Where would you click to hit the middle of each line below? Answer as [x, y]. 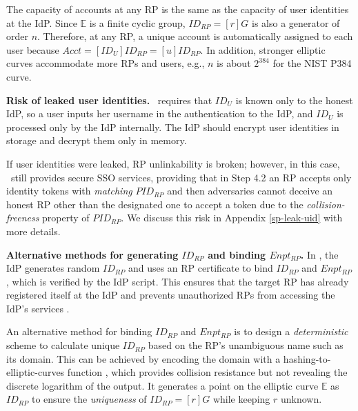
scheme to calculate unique [63, 345]
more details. [33, 231]
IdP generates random [53, 268]
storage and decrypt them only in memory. [97, 140]
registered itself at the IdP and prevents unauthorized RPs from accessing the [171, 295]
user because [33, 49]
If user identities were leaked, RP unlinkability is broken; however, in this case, [173, 163]
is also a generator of [296, 22]
